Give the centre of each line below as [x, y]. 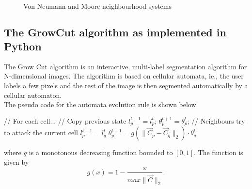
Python [23, 46]
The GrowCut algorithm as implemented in [115, 32]
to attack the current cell [41, 133]
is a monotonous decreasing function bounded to [101, 152]
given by [16, 162]
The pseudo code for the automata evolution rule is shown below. [101, 104]
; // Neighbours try [216, 120]
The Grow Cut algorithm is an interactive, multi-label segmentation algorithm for [126, 66]
